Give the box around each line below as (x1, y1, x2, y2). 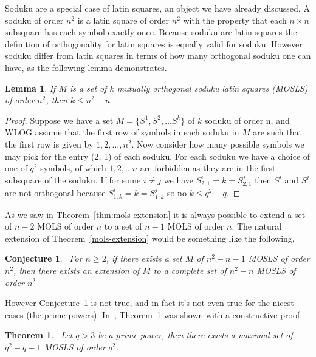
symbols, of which (40, 161, 106, 174)
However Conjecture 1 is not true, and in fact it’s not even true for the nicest (5, 296, 294, 309)
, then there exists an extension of (13, 263, 140, 276)
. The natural (232, 220, 282, 233)
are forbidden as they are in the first (140, 161, 276, 174)
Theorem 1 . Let (5, 328, 73, 341)
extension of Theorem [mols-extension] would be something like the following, (5, 231, 295, 244)
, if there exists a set (106, 252, 182, 265)
